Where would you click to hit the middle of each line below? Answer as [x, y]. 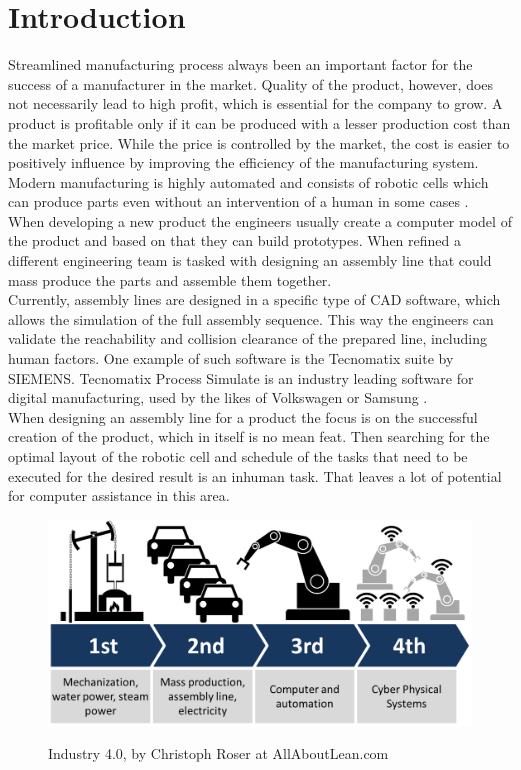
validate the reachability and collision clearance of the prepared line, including [247, 338]
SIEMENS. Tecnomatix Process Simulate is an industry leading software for [241, 377]
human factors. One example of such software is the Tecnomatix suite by [231, 358]
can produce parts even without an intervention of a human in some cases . [238, 201]
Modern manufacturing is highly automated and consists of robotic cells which [248, 181]
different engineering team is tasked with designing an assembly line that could [250, 260]
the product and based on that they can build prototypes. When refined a [234, 240]
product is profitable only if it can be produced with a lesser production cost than [259, 122]
